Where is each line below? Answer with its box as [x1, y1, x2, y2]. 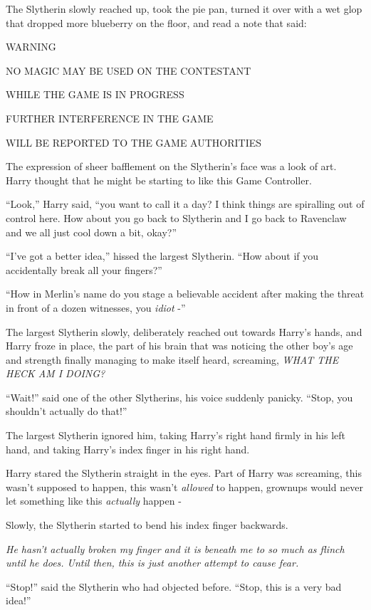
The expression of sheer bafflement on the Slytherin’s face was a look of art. [6, 159, 337, 174]
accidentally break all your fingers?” [6, 262, 162, 277]
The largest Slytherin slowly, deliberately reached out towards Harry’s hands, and [6, 324, 362, 339]
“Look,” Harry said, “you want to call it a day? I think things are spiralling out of [6, 196, 365, 211]
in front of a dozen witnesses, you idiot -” [6, 300, 186, 315]
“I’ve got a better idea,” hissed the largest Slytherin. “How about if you [6, 248, 319, 263]
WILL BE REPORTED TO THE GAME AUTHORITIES [6, 135, 262, 149]
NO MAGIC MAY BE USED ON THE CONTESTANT [6, 63, 251, 78]
